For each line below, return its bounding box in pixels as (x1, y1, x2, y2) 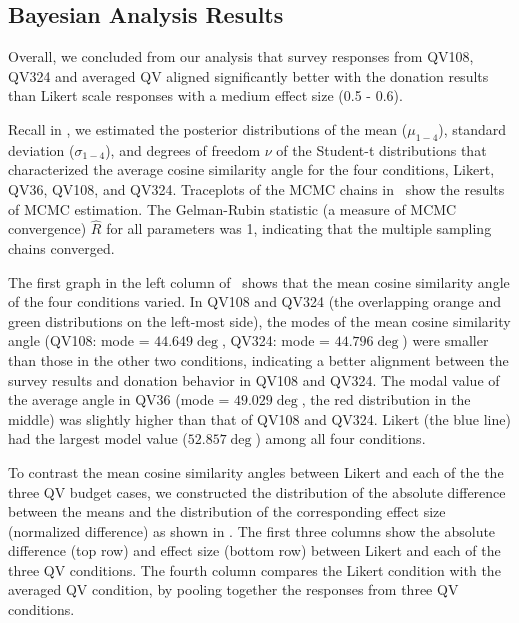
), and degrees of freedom (105, 139, 261, 160)
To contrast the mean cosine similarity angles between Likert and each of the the (8, 461, 504, 482)
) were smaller (402, 330, 489, 351)
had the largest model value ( (8, 428, 188, 449)
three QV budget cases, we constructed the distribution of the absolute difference (8, 481, 506, 502)
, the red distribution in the (301, 389, 471, 410)
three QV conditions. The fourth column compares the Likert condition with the (8, 559, 501, 580)
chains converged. (8, 237, 115, 258)
